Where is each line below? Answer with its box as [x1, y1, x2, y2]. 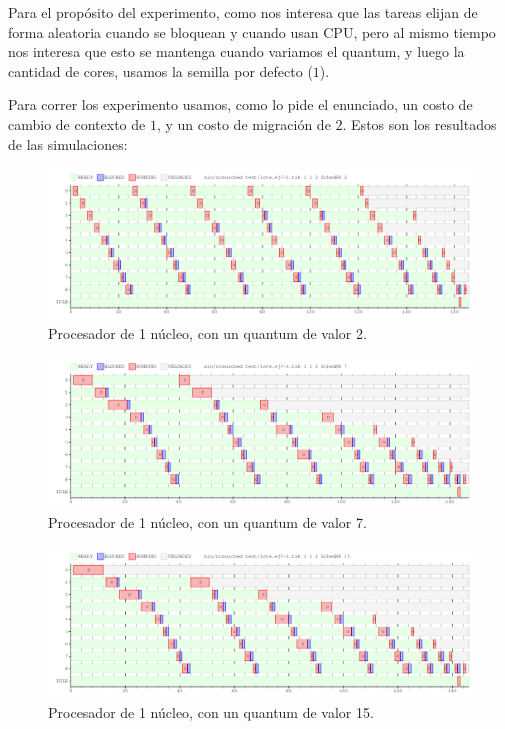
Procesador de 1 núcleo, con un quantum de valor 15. [48, 701, 374, 722]
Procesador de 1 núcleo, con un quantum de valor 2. [48, 322, 367, 343]
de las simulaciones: [8, 133, 128, 154]
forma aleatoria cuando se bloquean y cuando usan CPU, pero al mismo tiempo [8, 21, 496, 42]
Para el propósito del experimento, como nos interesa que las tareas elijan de [8, 2, 478, 22]
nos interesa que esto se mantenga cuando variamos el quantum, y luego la [8, 41, 465, 62]
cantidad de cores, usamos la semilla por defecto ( [8, 60, 313, 81]
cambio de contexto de [8, 113, 146, 134]
